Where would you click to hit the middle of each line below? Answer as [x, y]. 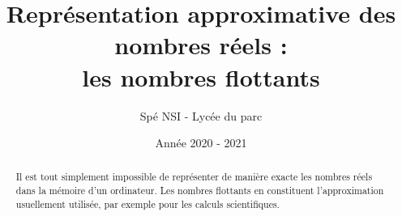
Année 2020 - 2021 [201, 143]
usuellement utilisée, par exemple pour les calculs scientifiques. [148, 203]
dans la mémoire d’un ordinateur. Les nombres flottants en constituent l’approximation [200, 191]
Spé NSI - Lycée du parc [201, 115]
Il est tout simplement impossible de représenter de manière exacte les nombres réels [194, 177]
